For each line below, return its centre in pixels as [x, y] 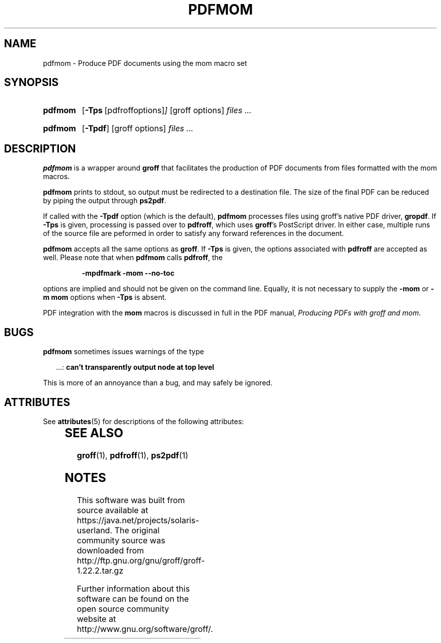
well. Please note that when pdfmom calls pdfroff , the [133, 258]
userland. [95, 530]
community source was [121, 540]
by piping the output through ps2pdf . [104, 201]
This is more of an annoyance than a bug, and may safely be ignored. [158, 383]
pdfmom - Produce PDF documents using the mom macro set [145, 63]
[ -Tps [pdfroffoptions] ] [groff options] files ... [167, 110]
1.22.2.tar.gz [100, 570]
